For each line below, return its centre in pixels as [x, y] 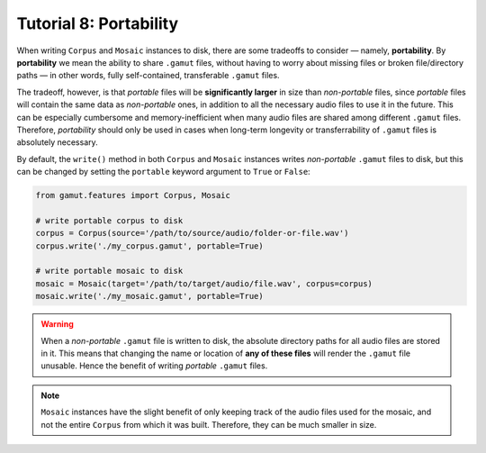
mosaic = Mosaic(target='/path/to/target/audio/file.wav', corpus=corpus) [204, 283]
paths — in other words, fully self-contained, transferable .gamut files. [148, 76]
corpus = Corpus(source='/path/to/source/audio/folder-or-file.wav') [192, 233]
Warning [57, 324]
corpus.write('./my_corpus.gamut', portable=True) [150, 246]
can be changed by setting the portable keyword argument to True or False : [163, 172]
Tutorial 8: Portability [98, 23]
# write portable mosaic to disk [109, 271]
